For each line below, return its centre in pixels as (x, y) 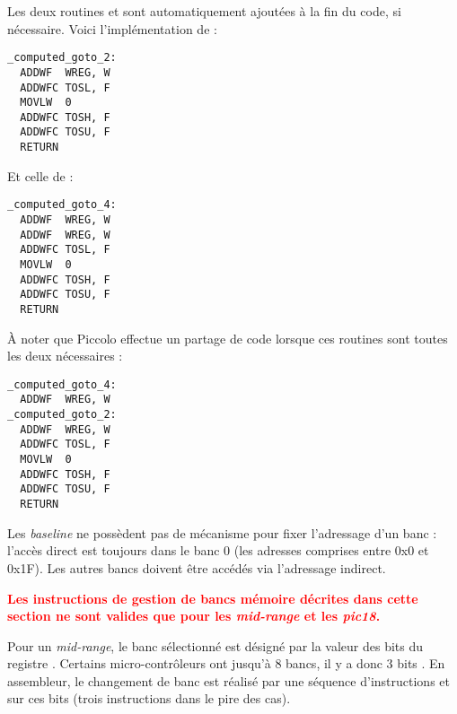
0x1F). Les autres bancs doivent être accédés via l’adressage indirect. (197, 567)
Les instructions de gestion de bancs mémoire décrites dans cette (213, 598)
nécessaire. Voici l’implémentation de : (112, 28)
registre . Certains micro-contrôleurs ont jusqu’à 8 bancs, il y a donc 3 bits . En (226, 663)
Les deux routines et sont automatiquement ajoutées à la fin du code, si (204, 11)
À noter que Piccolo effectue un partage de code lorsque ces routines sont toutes (228, 338)
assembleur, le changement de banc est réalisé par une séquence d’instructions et (228, 680)
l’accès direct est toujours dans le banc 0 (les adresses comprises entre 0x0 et (218, 550)
